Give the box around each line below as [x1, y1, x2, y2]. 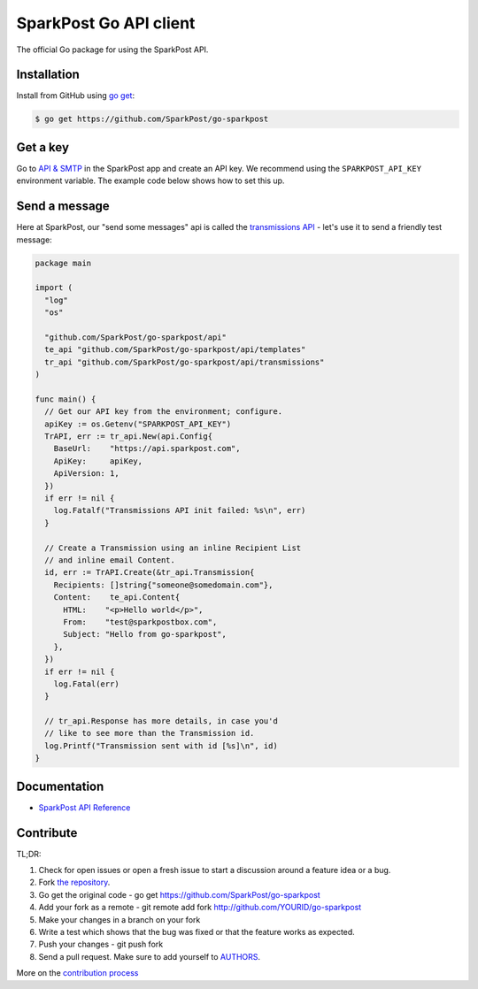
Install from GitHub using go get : [16, 90, 135, 101]
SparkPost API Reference [38, 801, 131, 813]
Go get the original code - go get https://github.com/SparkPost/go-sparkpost [38, 889, 320, 900]
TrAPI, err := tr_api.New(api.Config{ [44, 432, 212, 441]
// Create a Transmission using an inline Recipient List [44, 542, 302, 553]
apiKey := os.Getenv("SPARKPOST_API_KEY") [44, 418, 232, 429]
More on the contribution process [16, 968, 139, 978]
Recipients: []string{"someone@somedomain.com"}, [53, 579, 274, 590]
